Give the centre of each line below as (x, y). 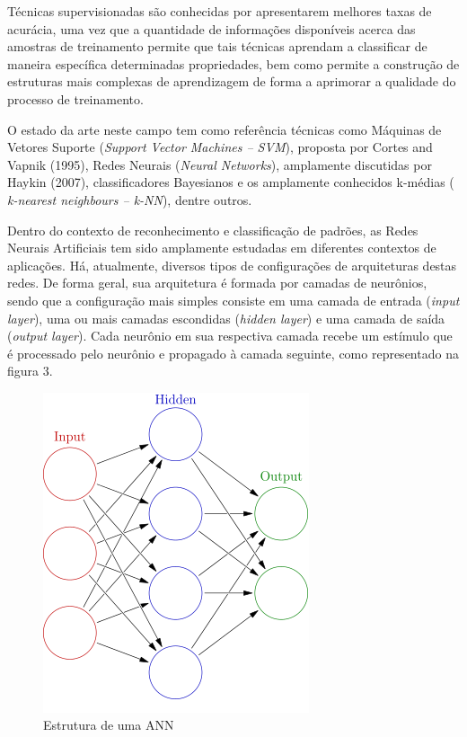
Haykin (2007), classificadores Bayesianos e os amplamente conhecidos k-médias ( (231, 182)
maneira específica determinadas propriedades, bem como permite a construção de (233, 63)
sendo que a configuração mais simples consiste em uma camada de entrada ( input (233, 300)
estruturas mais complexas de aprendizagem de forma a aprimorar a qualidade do (232, 81)
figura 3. (30, 371)
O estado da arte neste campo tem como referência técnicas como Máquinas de (225, 129)
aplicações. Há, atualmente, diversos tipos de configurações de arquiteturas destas (232, 265)
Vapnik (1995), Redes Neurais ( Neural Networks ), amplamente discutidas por (220, 164)
